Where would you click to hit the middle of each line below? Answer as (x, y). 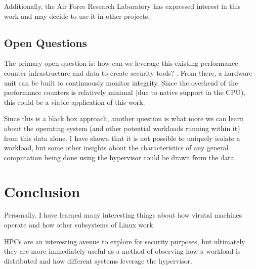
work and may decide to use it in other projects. (77, 16)
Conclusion (42, 191)
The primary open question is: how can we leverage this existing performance (121, 63)
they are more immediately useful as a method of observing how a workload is (122, 251)
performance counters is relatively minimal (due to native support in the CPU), (125, 92)
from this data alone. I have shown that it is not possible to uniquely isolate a (122, 138)
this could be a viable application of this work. (75, 102)
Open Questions (46, 42)
